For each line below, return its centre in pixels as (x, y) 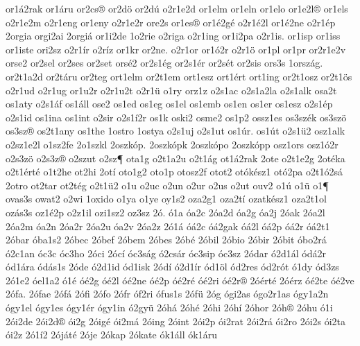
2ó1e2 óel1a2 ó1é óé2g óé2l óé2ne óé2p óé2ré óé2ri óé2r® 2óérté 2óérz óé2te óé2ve (180, 280)
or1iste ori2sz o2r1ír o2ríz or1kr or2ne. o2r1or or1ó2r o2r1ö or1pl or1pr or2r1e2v (176, 49)
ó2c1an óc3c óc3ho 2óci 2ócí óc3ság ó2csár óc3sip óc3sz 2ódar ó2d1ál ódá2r (166, 253)
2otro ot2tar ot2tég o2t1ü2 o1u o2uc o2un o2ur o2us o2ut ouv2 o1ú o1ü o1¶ (167, 185)
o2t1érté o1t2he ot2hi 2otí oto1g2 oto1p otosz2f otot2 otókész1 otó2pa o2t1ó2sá (174, 172)
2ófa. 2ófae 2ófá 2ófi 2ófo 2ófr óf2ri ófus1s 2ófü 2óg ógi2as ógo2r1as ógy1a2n (167, 294)
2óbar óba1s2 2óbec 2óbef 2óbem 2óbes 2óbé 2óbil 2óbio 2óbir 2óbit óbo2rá (166, 240)
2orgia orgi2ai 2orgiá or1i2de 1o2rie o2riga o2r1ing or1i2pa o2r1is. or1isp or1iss (173, 36)
